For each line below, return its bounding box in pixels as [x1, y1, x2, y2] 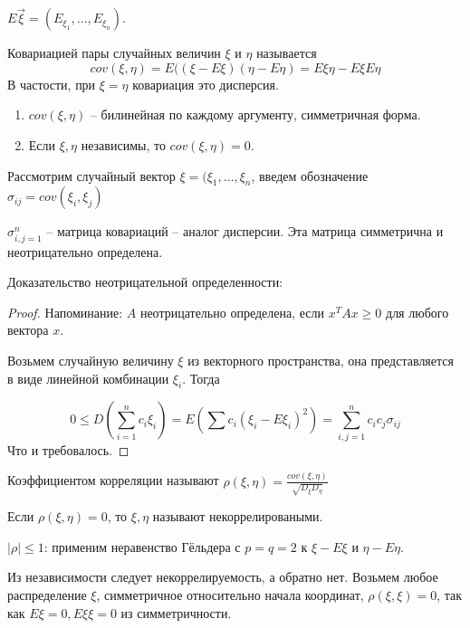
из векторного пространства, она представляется [187, 350, 454, 369]
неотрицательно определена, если [139, 302, 324, 321]
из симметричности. [120, 603, 232, 622]
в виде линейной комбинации [7, 368, 169, 387]
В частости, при [7, 74, 96, 93]
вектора [7, 320, 49, 339]
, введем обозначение [251, 166, 369, 185]
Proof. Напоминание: [7, 302, 123, 321]
